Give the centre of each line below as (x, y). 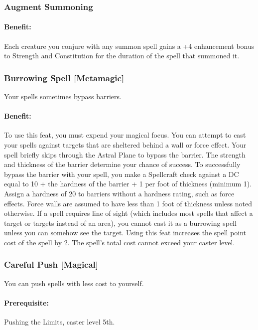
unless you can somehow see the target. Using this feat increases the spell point (125, 233)
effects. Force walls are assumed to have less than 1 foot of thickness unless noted (128, 203)
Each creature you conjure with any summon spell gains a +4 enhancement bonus (129, 46)
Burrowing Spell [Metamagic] (64, 78)
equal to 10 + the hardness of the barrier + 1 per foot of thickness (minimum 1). (128, 184)
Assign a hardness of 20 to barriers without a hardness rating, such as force (119, 193)
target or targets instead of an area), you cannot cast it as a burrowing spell (120, 223)
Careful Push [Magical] (51, 264)
